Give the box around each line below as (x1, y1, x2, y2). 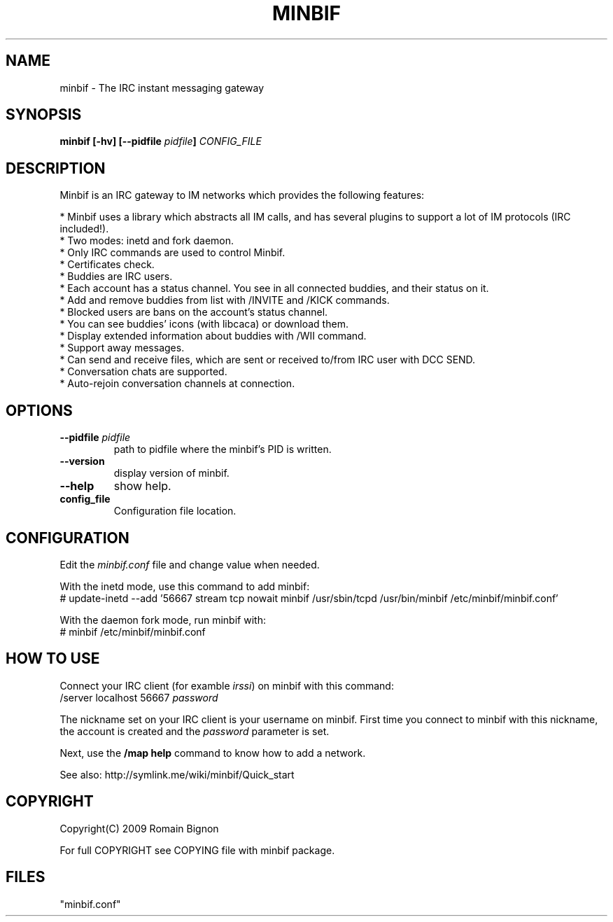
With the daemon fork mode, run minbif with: (59, 613, 266, 626)
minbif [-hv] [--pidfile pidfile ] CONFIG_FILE (59, 135, 262, 148)
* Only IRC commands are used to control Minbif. (59, 246, 286, 259)
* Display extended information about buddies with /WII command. (59, 330, 367, 342)
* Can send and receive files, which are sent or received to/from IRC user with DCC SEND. (59, 354, 476, 366)
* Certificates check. (59, 258, 155, 271)
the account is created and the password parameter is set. (59, 725, 330, 737)
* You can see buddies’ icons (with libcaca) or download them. (59, 318, 348, 330)
